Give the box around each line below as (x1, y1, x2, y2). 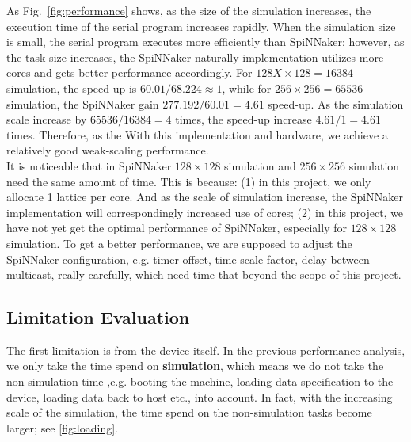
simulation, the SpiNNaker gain (6, 95, 159, 112)
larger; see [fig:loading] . (6, 419, 118, 436)
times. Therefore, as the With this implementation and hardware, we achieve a (6, 126, 388, 143)
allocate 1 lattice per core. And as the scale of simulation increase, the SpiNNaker (6, 189, 403, 205)
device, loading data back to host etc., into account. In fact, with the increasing (6, 388, 393, 405)
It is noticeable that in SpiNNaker (6, 157, 172, 173)
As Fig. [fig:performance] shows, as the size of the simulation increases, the (6, 2, 371, 18)
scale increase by (6, 111, 87, 128)
